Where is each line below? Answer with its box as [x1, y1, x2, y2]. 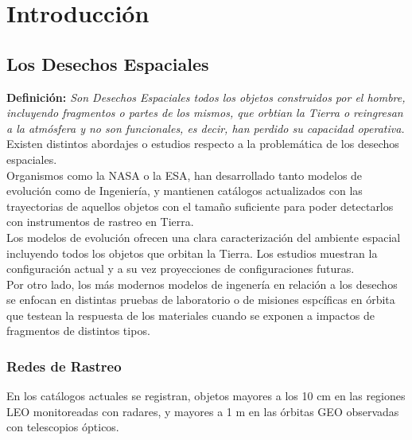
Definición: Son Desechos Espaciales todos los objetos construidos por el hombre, [6, 88, 406, 105]
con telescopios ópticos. [6, 419, 119, 435]
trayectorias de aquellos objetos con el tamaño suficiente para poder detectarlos [6, 197, 394, 214]
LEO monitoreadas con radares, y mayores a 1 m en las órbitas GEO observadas [6, 403, 399, 419]
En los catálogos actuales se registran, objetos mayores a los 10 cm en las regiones [6, 387, 406, 404]
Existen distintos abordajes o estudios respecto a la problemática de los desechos [6, 135, 399, 152]
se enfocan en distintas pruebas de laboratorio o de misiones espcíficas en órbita [6, 291, 395, 308]
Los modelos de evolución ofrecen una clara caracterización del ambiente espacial [6, 228, 401, 245]
